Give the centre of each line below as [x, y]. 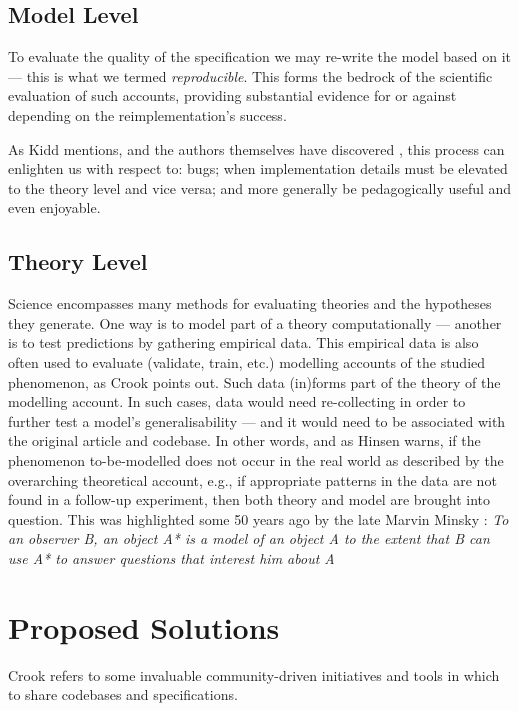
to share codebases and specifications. [123, 694]
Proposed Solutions [144, 626]
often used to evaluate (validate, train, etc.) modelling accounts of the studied [247, 361]
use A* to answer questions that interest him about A [171, 557]
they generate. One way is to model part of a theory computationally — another [255, 322]
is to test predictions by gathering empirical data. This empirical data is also [243, 342]
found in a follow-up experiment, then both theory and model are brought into [249, 499]
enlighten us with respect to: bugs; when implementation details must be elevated [258, 168]
